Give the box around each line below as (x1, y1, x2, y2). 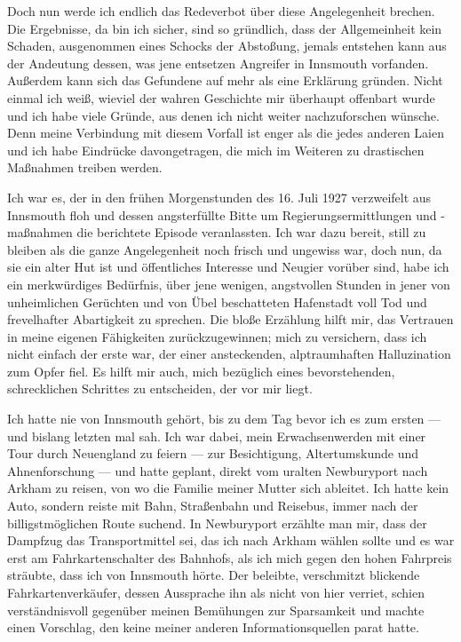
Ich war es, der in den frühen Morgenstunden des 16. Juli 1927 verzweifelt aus (7, 187, 432, 206)
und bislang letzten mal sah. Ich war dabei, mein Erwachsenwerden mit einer (7, 426, 426, 445)
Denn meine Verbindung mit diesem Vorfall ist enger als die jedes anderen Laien (7, 123, 445, 142)
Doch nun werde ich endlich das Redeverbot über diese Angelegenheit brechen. (7, 2, 435, 20)
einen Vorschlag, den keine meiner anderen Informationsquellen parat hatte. (7, 618, 419, 637)
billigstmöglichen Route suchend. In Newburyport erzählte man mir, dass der (7, 513, 427, 532)
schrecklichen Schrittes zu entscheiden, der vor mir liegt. (7, 379, 313, 398)
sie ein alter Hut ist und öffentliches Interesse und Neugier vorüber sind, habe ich (7, 258, 449, 276)
